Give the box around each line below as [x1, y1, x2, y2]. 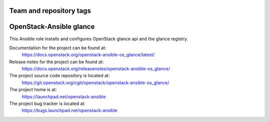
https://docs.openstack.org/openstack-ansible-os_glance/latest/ [21, 52, 155, 58]
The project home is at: [9, 87, 57, 93]
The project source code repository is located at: [9, 73, 110, 79]
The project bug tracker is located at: [9, 101, 86, 107]
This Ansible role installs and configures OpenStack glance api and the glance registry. [9, 35, 188, 42]
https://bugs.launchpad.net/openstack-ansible [21, 108, 117, 114]
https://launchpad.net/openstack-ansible [21, 94, 106, 100]
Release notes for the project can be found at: [9, 59, 104, 65]
